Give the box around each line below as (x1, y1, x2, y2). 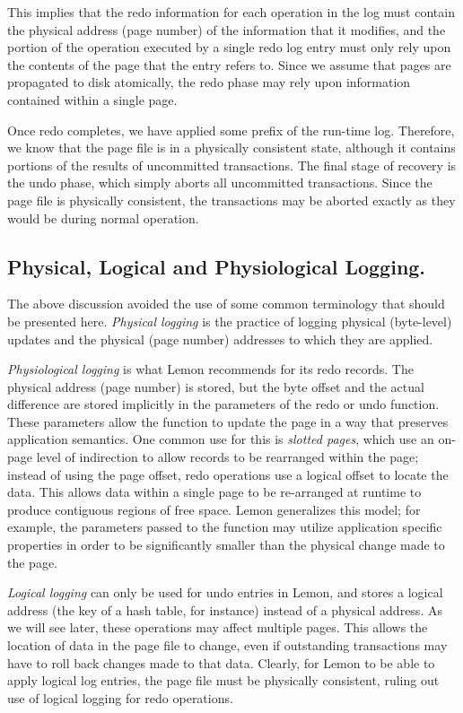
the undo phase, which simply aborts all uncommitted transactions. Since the (7, 173, 432, 192)
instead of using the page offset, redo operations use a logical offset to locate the (7, 465, 449, 483)
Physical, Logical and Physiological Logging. (7, 252, 426, 280)
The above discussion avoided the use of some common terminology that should (7, 294, 445, 313)
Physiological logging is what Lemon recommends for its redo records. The (7, 360, 414, 378)
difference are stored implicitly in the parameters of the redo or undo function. (7, 395, 440, 413)
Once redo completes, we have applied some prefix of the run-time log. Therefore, (7, 120, 455, 139)
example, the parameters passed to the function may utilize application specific (7, 517, 442, 536)
